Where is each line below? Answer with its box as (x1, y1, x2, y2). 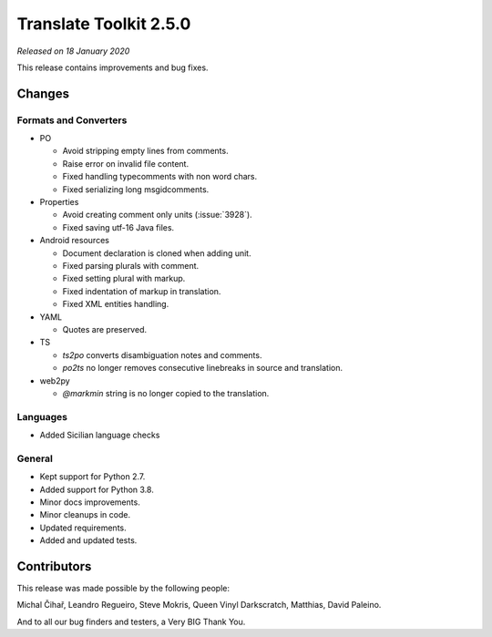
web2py (39, 375, 70, 386)
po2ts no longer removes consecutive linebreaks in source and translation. (62, 363, 343, 374)
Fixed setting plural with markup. (62, 273, 186, 284)
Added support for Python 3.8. (39, 484, 154, 495)
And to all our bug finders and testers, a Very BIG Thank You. (16, 616, 246, 627)
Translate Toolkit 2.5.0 (16, 14, 191, 34)
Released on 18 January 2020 (16, 46, 130, 57)
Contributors (16, 559, 92, 574)
